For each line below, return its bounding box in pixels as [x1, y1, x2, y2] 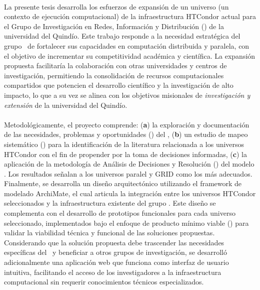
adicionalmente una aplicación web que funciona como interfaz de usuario [4, 257, 229, 267]
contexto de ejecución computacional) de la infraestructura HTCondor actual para [4, 11, 256, 22]
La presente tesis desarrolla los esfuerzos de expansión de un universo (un [4, 1, 229, 12]
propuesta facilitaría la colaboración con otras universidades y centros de [4, 60, 227, 71]
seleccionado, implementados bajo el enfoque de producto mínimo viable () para [4, 217, 249, 228]
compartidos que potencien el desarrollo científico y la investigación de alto [4, 80, 233, 90]
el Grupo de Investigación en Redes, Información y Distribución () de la [4, 21, 224, 31]
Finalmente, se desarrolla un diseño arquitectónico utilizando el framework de [4, 178, 242, 189]
